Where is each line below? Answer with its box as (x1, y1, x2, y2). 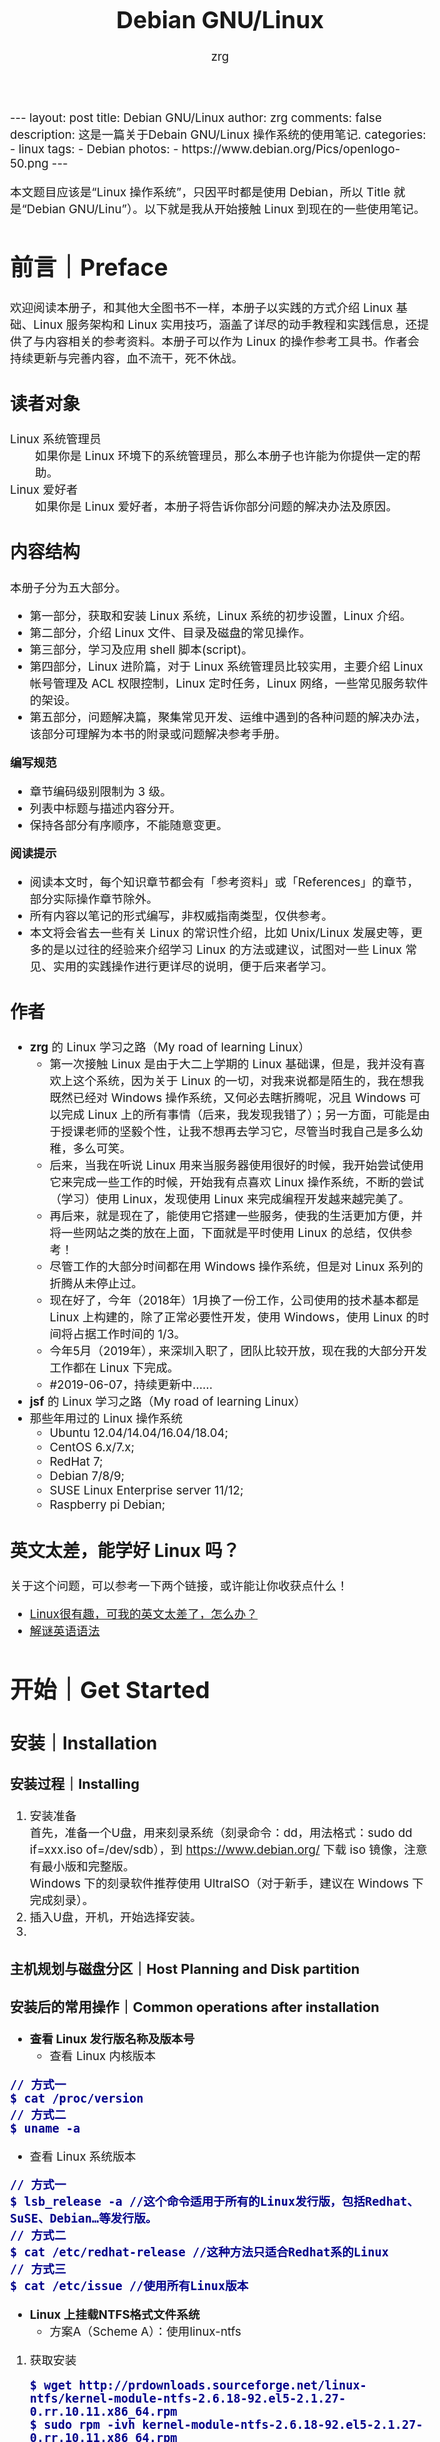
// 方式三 (10, 2262, 67, 2277)
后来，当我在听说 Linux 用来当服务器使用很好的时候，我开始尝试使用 (49, 1158, 425, 1174)
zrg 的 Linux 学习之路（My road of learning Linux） (29, 1040, 311, 1056)
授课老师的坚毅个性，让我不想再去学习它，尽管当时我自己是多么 (61, 1124, 412, 1140)
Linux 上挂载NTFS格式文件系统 (29, 2307, 200, 2322)
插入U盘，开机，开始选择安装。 (29, 1910, 202, 1926)
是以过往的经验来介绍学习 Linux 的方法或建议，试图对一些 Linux (53, 942, 403, 957)
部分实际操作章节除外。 (29, 891, 159, 907)
